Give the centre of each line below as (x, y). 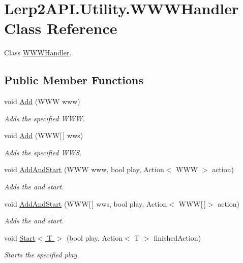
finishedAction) (177, 237)
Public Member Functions (74, 80)
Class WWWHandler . (38, 53)
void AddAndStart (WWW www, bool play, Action (84, 169)
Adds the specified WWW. (44, 118)
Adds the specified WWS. (43, 152)
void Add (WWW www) (42, 101)
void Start (20, 237)
